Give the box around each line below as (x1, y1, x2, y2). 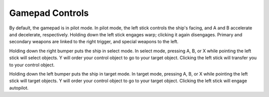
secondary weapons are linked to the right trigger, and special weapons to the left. (9, 39, 179, 45)
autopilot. (9, 85, 29, 91)
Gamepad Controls (9, 7, 89, 18)
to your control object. (9, 62, 55, 68)
